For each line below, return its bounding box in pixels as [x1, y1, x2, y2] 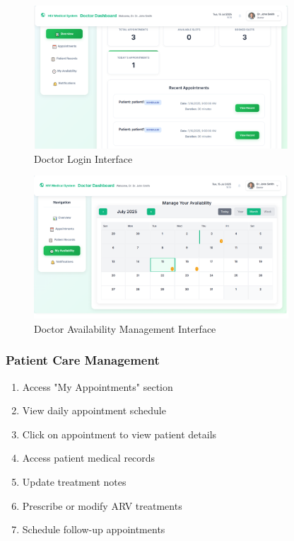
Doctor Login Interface [34, 151, 133, 166]
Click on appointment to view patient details [22, 426, 217, 441]
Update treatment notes [22, 474, 127, 489]
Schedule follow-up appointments [22, 522, 165, 537]
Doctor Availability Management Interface [34, 321, 216, 336]
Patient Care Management [6, 351, 160, 369]
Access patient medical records [22, 450, 155, 465]
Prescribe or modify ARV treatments [22, 498, 182, 513]
